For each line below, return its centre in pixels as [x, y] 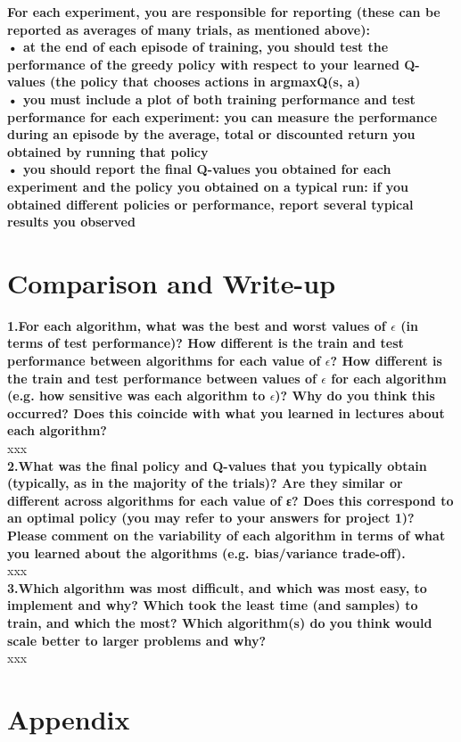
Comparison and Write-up [172, 282]
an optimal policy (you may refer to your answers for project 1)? [211, 518]
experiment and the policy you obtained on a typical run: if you [208, 186]
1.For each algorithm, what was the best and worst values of [197, 325]
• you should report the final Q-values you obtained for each [199, 169]
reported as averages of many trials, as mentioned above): [189, 29]
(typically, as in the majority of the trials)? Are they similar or [205, 483]
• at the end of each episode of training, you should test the [198, 47]
